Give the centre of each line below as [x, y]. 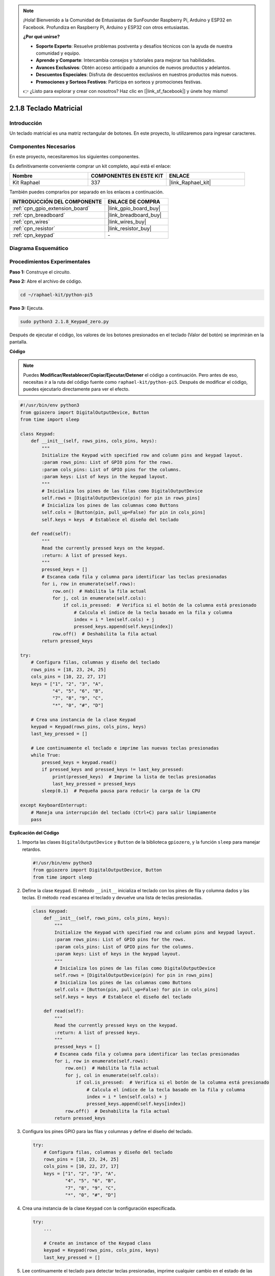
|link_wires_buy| [127, 222]
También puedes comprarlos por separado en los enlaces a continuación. [87, 192]
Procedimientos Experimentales [50, 262]
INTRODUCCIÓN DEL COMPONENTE [57, 202]
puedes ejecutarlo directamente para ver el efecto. [76, 389]
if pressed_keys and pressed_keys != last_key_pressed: [113, 770]
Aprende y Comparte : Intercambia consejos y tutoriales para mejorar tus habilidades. [126, 60]
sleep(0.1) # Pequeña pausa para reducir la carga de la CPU [121, 791]
